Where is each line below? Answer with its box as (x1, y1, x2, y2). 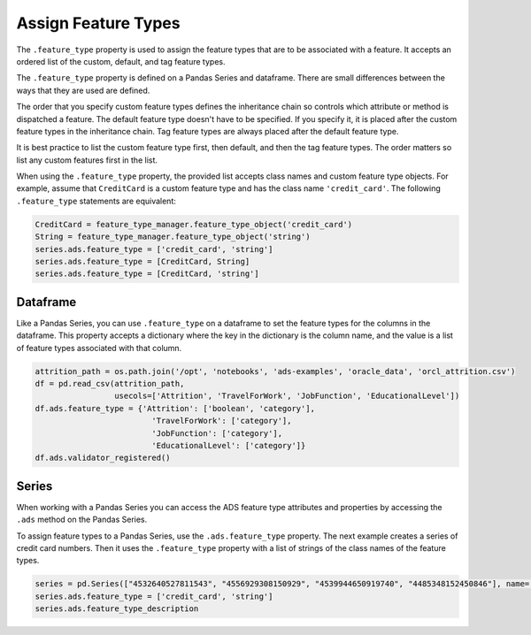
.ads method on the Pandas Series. (16, 514, 148, 525)
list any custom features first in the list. (16, 155, 158, 165)
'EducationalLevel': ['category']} (151, 440, 306, 450)
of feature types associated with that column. (16, 342, 182, 353)
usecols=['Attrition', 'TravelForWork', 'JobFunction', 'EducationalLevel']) (113, 391, 460, 402)
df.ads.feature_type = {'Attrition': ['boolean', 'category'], (35, 403, 316, 413)
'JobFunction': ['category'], (151, 428, 283, 438)
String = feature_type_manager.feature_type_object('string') (35, 232, 311, 242)
